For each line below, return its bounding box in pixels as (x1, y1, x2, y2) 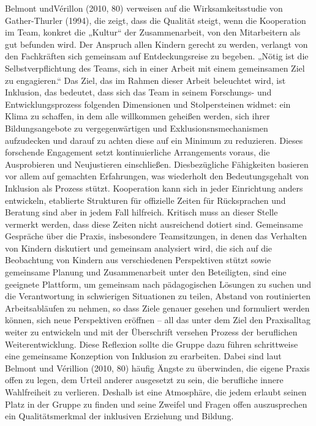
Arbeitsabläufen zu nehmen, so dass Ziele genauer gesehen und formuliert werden (5, 301, 310, 314)
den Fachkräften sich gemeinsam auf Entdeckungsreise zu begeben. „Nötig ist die (5, 50, 309, 62)
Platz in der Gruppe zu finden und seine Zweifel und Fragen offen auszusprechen (5, 397, 307, 410)
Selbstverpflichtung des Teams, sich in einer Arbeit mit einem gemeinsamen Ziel (5, 61, 305, 74)
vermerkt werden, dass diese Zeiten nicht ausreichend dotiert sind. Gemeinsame (5, 217, 303, 230)
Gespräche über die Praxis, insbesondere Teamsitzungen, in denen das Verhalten (5, 230, 307, 242)
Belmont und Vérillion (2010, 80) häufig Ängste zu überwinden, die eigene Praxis (5, 361, 310, 374)
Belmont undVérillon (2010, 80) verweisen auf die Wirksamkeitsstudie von (5, 2, 283, 14)
